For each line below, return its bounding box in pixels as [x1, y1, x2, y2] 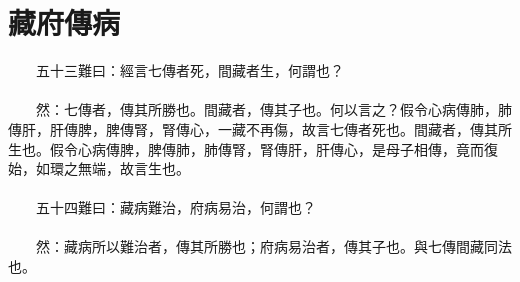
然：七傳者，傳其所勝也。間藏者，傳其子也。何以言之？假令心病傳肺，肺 [35, 99, 512, 120]
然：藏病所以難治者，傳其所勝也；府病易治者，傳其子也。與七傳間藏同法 [35, 236, 512, 257]
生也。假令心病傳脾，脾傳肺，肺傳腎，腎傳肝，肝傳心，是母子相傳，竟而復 [8, 138, 498, 159]
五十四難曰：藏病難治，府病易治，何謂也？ [35, 197, 316, 218]
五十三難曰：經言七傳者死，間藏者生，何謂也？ [35, 60, 344, 81]
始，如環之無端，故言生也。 [8, 158, 190, 179]
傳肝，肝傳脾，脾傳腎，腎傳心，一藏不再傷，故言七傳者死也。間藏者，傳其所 [8, 118, 512, 139]
